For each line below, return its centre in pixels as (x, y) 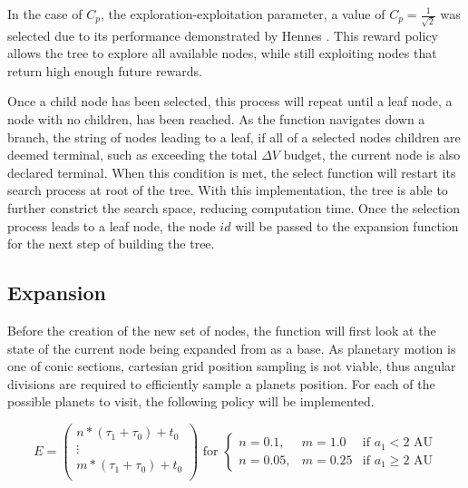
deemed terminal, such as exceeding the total (132, 155)
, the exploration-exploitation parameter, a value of (243, 14)
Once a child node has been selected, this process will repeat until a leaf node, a (230, 101)
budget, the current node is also (372, 155)
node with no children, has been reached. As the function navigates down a (216, 119)
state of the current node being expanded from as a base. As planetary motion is (232, 348)
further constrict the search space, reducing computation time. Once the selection (234, 208)
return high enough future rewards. (105, 70)
